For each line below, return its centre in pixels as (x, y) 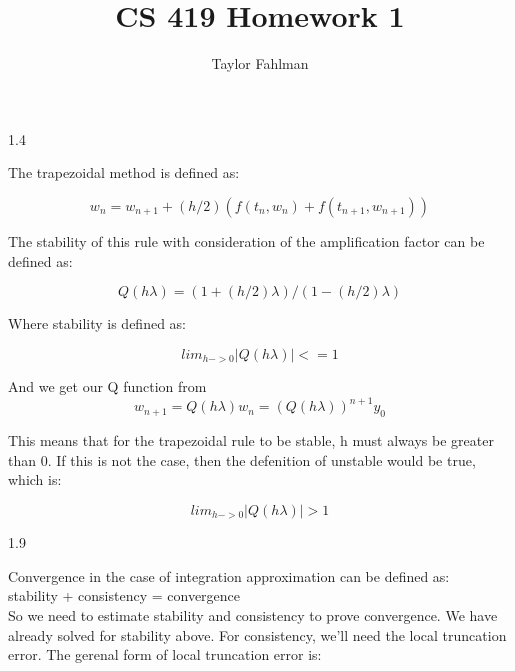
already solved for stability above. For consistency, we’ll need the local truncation (257, 634)
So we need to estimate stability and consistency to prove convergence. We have (253, 615)
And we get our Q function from (107, 386)
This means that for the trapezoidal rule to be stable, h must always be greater (251, 440)
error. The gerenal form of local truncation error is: (165, 654)
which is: (35, 479)
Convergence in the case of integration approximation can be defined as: (229, 575)
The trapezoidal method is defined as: (124, 172)
